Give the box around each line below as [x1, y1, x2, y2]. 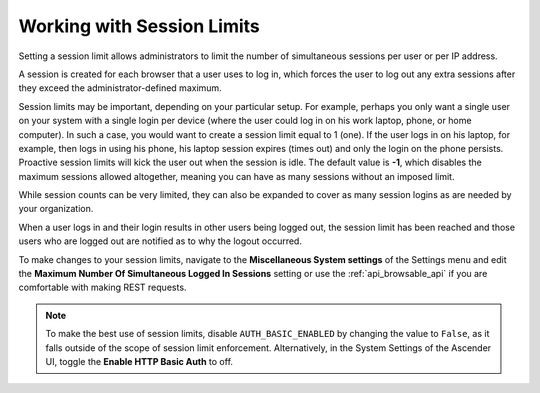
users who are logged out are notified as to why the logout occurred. [18, 235, 302, 247]
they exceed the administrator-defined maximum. [18, 82, 222, 94]
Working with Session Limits [18, 15, 260, 37]
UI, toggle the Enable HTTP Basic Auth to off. [45, 355, 234, 367]
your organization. [18, 203, 94, 215]
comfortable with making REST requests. [18, 281, 187, 294]
